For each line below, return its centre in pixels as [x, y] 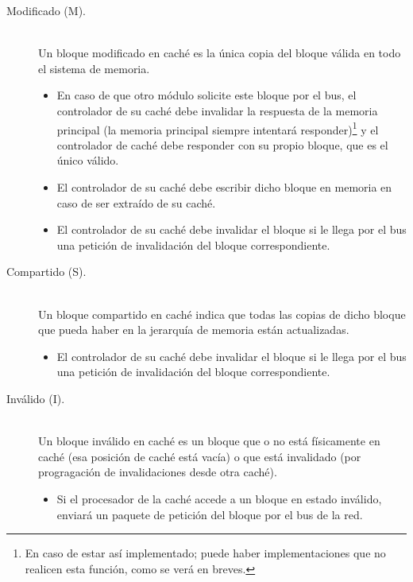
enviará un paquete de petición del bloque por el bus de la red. [210, 514]
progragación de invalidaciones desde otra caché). [158, 472]
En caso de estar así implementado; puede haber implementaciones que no [205, 553]
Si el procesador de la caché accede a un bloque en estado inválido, [219, 498]
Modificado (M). [46, 10]
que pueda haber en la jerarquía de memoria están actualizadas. [194, 330]
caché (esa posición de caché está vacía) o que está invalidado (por [200, 456]
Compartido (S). [46, 272]
